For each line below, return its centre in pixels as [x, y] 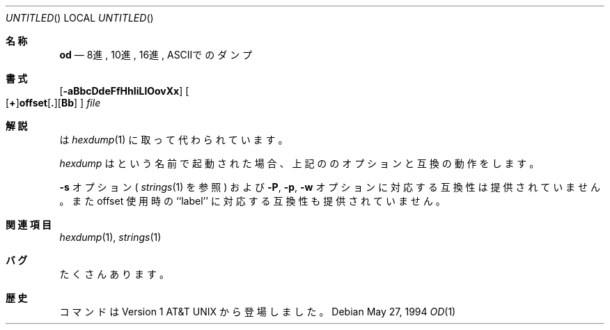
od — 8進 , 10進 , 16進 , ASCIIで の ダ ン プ [156, 55]
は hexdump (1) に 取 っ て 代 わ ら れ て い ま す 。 [174, 140]
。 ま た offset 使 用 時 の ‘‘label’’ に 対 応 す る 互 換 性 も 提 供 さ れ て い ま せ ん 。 [252, 201]
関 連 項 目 [29, 225]
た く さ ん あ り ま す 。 [114, 274]
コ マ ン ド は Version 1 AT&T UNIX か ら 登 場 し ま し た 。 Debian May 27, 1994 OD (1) [258, 312]
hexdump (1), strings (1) [110, 237]
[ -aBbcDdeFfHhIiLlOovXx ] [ [124, 91]
